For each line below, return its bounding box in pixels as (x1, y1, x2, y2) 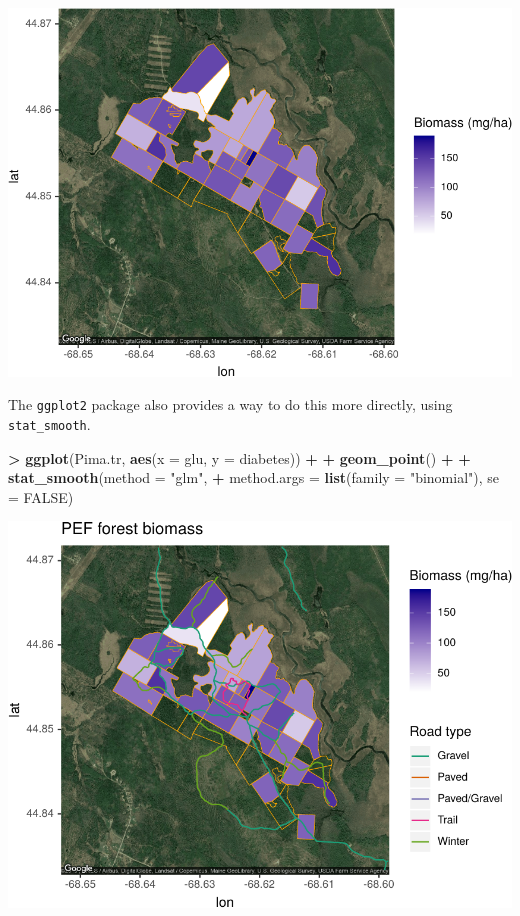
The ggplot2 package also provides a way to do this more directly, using (8, 394, 453, 415)
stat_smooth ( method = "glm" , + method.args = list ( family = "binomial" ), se (8, 467, 500, 488)
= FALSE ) (8, 486, 74, 507)
